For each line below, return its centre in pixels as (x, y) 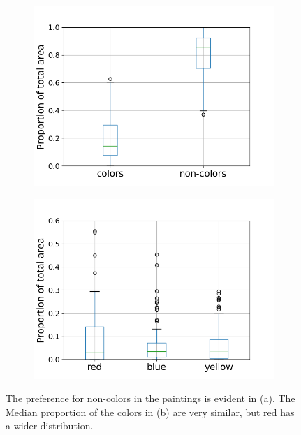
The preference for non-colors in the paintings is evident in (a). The (150, 398)
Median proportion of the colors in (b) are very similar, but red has (150, 412)
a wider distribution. (50, 426)
